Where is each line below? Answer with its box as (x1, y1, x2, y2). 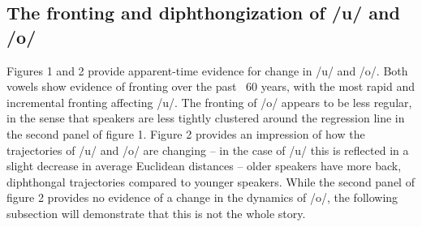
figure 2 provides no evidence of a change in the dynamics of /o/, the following (6, 189, 398, 206)
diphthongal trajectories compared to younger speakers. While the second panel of (6, 173, 415, 190)
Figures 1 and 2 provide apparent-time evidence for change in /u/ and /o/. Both (6, 62, 408, 79)
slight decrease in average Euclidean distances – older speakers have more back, (6, 157, 402, 174)
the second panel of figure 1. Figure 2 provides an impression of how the (6, 125, 365, 142)
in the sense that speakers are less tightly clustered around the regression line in (6, 109, 405, 126)
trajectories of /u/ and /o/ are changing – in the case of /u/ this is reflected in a (6, 141, 409, 158)
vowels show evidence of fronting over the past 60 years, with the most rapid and (6, 78, 415, 95)
